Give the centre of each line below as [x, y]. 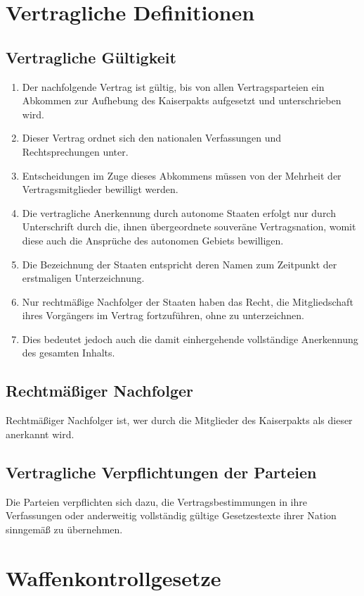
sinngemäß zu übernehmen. [64, 529]
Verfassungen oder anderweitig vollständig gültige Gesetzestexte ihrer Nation [171, 515]
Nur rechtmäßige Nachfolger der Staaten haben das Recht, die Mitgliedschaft [188, 301]
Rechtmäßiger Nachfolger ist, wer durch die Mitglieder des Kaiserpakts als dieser [179, 420]
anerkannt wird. [40, 434]
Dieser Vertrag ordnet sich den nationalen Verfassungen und [152, 138]
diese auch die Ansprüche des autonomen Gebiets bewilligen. [153, 240]
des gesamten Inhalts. [69, 353]
